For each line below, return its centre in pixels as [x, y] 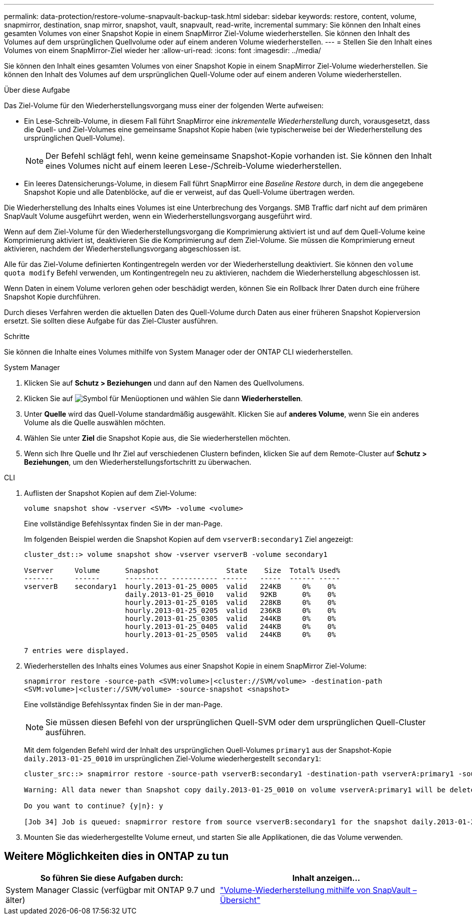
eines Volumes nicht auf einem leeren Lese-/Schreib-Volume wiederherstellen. [193, 166]
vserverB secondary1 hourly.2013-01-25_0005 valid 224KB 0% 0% [180, 586]
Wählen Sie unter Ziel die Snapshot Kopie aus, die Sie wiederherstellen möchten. [157, 438]
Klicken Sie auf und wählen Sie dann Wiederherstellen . [163, 398]
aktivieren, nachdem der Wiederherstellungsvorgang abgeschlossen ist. [122, 249]
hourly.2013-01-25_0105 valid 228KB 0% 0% [230, 602]
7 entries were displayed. [77, 651]
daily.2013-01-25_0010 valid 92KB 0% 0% [230, 594]
